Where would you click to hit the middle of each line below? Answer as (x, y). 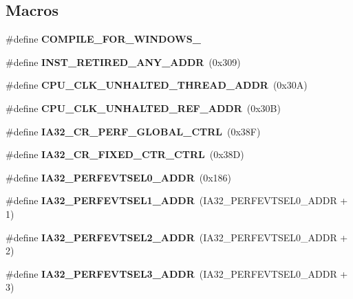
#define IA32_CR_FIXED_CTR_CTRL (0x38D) (125, 154)
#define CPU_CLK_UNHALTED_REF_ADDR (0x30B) (143, 108)
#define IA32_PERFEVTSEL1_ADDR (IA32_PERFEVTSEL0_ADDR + (177, 200)
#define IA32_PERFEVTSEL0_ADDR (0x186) (119, 177)
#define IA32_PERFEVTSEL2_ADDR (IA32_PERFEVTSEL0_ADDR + (177, 237)
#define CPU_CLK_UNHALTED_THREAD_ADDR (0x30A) (157, 85)
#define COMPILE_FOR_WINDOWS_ (103, 39)
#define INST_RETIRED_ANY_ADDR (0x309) (123, 62)
